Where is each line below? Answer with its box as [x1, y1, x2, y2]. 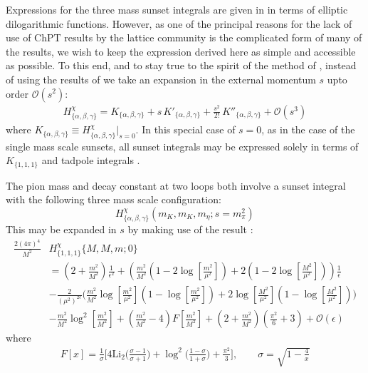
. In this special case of [135, 122, 236, 137]
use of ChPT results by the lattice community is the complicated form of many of [6, 30, 362, 45]
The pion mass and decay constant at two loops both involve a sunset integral [6, 178, 346, 193]
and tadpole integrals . [41, 153, 140, 168]
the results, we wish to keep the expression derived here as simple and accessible [6, 44, 356, 58]
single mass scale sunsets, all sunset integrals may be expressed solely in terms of [6, 138, 359, 153]
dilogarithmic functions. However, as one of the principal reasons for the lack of [6, 16, 352, 31]
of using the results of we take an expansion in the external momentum [6, 71, 316, 86]
